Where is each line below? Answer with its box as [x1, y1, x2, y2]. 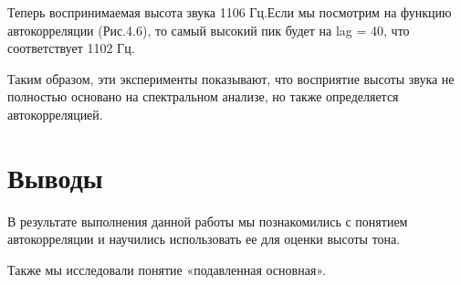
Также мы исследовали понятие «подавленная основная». [7, 259, 326, 279]
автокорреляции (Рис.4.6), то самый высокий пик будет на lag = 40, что [7, 20, 410, 39]
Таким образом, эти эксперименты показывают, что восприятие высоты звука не [7, 69, 455, 88]
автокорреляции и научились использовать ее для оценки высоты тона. [7, 229, 401, 248]
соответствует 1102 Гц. [7, 38, 135, 58]
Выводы [7, 158, 103, 195]
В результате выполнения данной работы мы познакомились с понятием [7, 211, 408, 230]
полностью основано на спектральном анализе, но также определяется [7, 87, 399, 106]
